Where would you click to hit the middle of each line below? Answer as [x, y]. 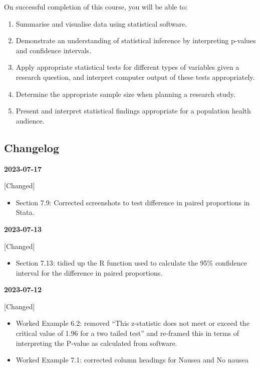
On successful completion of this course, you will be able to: [96, 7]
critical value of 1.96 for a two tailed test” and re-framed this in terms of [127, 333]
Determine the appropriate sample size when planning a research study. [125, 94]
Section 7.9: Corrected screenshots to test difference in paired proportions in [133, 202]
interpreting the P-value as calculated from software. [96, 343]
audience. [30, 120]
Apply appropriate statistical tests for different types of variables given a [127, 67]
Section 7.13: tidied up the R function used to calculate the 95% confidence [131, 263]
